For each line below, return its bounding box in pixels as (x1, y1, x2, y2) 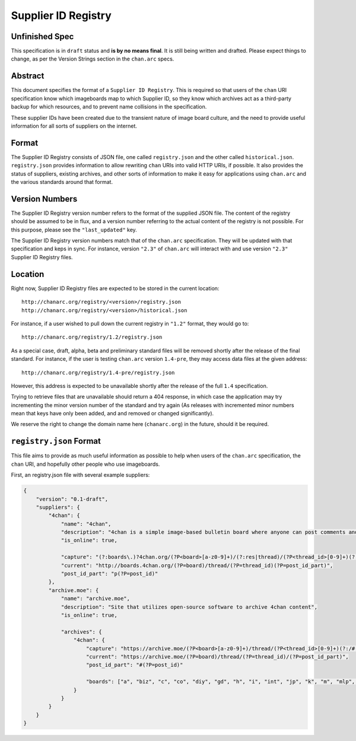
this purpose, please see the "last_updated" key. (11, 226, 138, 233)
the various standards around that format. (11, 179, 113, 185)
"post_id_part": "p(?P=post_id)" (61, 570, 158, 577)
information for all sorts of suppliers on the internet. (11, 122, 138, 129)
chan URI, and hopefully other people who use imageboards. (11, 460, 160, 468)
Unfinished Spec (11, 31, 74, 42)
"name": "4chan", (61, 520, 112, 527)
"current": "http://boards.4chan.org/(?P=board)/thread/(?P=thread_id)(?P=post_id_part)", (61, 562, 333, 569)
